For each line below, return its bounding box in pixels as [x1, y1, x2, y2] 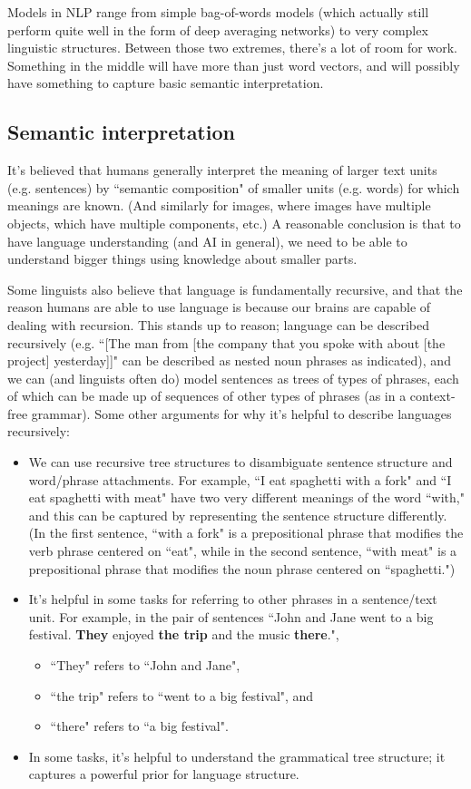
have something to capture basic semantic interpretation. [7, 73, 324, 93]
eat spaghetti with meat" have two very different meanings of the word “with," [28, 488, 465, 507]
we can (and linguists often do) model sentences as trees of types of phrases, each [7, 368, 459, 387]
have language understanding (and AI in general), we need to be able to [7, 231, 407, 250]
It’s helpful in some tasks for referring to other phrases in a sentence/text [28, 589, 437, 609]
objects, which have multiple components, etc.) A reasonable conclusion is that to [7, 213, 461, 232]
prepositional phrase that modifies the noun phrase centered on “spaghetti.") [28, 559, 456, 578]
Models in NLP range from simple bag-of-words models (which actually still [7, 3, 429, 21]
